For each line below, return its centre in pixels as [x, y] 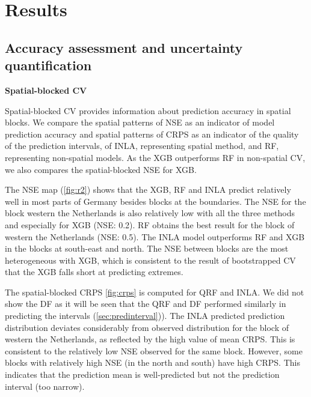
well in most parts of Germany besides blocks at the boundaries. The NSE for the [155, 201]
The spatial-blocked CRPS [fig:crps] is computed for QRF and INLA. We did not [155, 292]
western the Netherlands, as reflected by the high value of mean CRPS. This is [150, 339]
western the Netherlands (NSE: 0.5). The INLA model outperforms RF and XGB [155, 236]
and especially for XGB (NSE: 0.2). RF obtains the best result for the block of [150, 224]
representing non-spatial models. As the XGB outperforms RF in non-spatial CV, [155, 157]
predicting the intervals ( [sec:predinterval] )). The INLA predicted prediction [145, 316]
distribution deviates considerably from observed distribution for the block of [147, 327]
